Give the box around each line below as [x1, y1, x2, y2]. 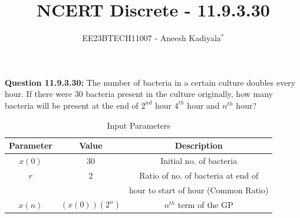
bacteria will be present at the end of [5, 99, 139, 111]
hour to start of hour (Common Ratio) [129, 183, 269, 196]
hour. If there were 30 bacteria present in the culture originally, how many [5, 88, 273, 100]
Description [174, 139, 223, 152]
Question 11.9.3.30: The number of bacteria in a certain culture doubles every [5, 76, 296, 88]
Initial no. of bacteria [160, 154, 238, 166]
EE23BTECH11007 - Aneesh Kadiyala [82, 32, 221, 44]
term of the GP [177, 198, 233, 210]
